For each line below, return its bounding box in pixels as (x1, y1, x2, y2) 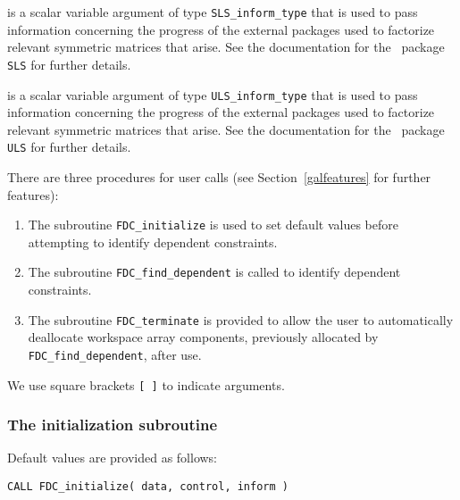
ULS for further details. (7, 137, 131, 156)
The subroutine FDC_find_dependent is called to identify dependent (28, 262, 401, 281)
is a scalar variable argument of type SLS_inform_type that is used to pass (7, 3, 418, 21)
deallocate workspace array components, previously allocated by (28, 328, 379, 346)
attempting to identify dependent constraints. (28, 232, 278, 251)
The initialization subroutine (7, 413, 218, 436)
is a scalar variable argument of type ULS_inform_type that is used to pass (7, 85, 418, 104)
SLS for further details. (7, 54, 131, 73)
